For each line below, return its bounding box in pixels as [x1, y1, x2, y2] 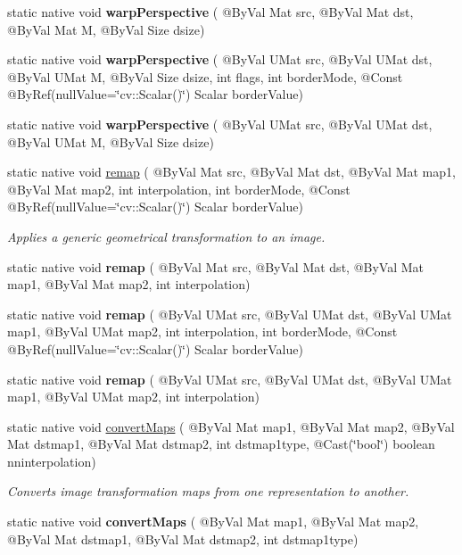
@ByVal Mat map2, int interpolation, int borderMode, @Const [7, 179, 351, 198]
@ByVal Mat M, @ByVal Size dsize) [7, 20, 205, 38]
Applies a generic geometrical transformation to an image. [7, 227, 326, 245]
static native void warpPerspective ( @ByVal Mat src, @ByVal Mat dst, [7, 3, 414, 21]
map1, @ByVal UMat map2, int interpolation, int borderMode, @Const [7, 322, 398, 341]
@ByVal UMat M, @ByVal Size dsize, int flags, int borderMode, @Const [7, 67, 403, 86]
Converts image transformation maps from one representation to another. [7, 482, 409, 501]
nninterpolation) [7, 451, 96, 470]
